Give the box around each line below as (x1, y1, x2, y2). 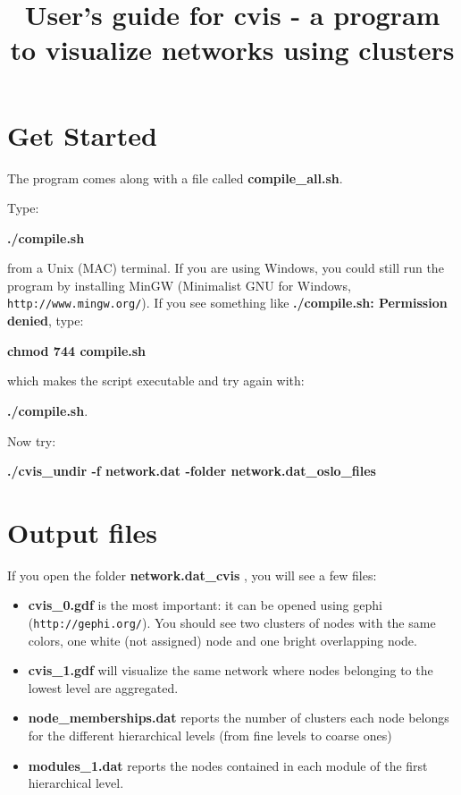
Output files (7, 513, 157, 550)
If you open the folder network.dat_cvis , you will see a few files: (7, 565, 377, 584)
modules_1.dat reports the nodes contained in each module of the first (28, 756, 428, 774)
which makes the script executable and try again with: (7, 371, 305, 390)
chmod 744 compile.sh (7, 341, 147, 359)
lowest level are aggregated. (28, 678, 179, 697)
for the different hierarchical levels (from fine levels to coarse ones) (28, 726, 392, 745)
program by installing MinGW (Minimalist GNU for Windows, (7, 275, 351, 294)
